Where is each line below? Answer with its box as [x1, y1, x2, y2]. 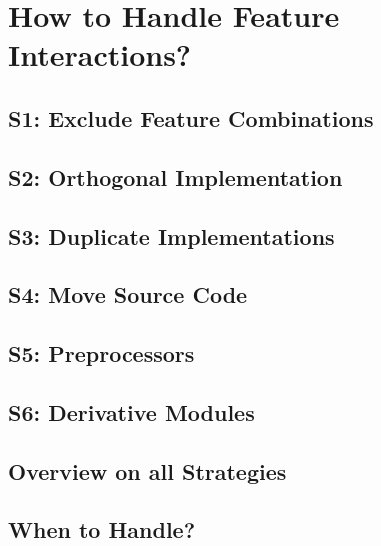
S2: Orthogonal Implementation [8, 161, 343, 192]
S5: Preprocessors [8, 338, 195, 369]
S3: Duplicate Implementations [8, 220, 335, 251]
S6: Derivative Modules [8, 396, 255, 427]
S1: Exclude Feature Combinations [8, 102, 374, 133]
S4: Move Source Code [8, 279, 248, 310]
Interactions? [8, 34, 192, 75]
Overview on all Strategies [8, 455, 287, 486]
